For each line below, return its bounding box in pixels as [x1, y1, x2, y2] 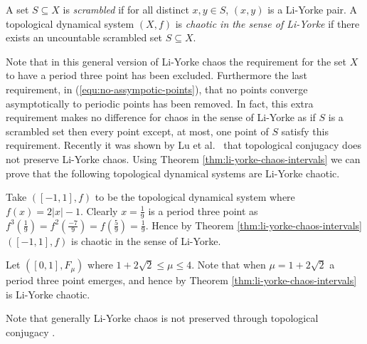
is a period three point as [148, 203, 258, 218]
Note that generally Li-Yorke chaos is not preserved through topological [6, 311, 319, 325]
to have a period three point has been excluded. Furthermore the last [6, 68, 308, 83]
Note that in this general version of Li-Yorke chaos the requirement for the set [6, 53, 347, 68]
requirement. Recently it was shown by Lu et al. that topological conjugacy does [6, 137, 362, 152]
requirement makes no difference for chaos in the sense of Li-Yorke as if [6, 110, 316, 125]
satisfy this [281, 123, 329, 138]
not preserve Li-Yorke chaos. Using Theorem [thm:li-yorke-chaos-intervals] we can [6, 151, 361, 166]
